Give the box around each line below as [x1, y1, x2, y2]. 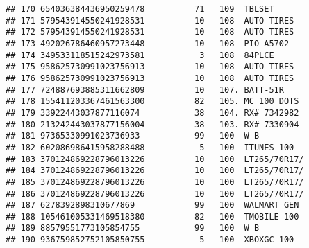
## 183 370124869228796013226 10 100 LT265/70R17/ [6, 154, 304, 164]
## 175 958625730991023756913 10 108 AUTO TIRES [6, 62, 294, 72]
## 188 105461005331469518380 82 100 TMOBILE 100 [6, 211, 299, 222]
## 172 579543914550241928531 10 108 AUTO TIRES [6, 27, 294, 37]
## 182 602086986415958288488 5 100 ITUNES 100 [6, 142, 294, 152]
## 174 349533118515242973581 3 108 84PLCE [6, 50, 274, 60]
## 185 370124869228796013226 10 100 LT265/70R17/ [6, 177, 304, 187]
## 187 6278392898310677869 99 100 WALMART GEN [6, 200, 299, 211]
